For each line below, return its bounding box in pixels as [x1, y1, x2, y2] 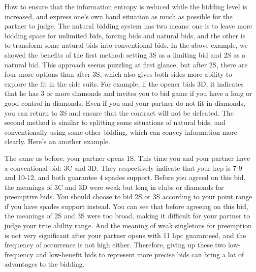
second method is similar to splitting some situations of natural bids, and [4, 117, 225, 127]
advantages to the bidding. [4, 259, 85, 269]
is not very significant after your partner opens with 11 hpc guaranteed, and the [4, 230, 246, 240]
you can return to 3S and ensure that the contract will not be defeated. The [4, 107, 234, 118]
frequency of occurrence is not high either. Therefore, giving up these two [4, 240, 226, 250]
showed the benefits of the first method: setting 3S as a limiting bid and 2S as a [4, 49, 246, 60]
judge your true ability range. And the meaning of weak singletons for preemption [4, 220, 252, 231]
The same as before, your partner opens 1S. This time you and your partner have [4, 152, 250, 163]
